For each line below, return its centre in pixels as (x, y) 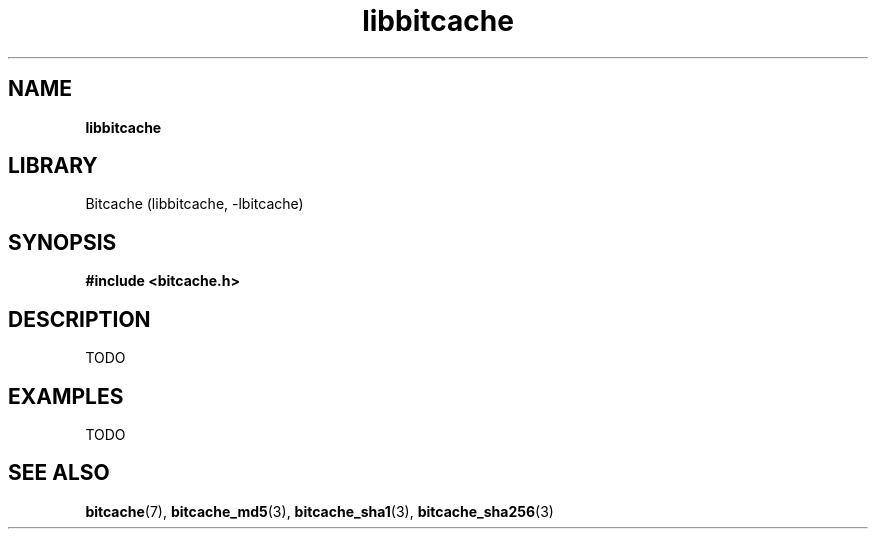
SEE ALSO (59, 473)
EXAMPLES (66, 396)
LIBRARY (53, 166)
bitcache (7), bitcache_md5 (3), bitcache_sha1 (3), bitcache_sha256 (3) (319, 511)
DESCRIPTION (79, 319)
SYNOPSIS (62, 242)
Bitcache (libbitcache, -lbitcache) (194, 204)
